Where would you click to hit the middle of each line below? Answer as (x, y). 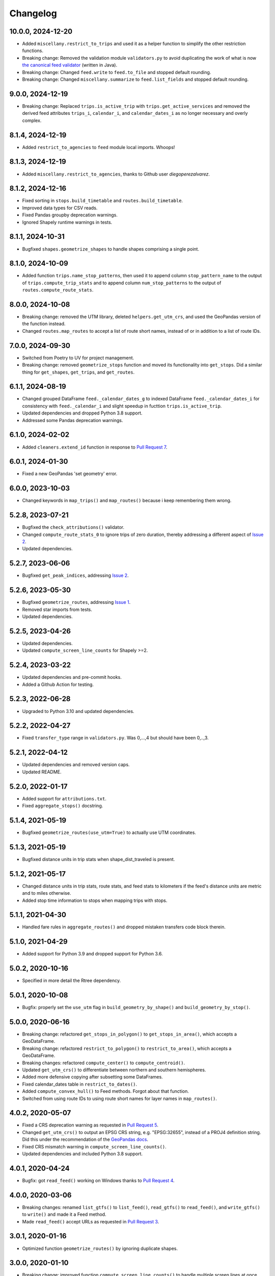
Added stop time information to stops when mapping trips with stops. (95, 900)
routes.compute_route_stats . (58, 290)
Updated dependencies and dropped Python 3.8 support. (82, 413)
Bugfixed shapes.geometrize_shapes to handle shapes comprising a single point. (111, 249)
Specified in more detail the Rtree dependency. (72, 980)
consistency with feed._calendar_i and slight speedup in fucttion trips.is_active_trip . (122, 406)
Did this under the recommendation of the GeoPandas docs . (85, 1139)
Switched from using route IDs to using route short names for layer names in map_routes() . (120, 1098)
